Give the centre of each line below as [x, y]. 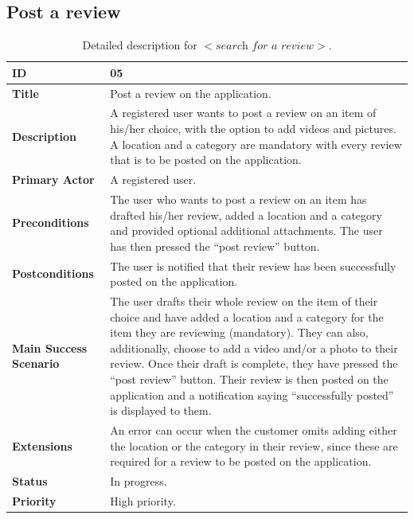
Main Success [50, 347]
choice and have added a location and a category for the [247, 316]
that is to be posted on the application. [206, 160]
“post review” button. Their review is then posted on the [249, 379]
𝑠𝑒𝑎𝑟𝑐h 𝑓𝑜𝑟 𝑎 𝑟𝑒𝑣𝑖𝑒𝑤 [265, 47]
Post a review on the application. [191, 93]
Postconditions [53, 273]
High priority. [143, 500]
